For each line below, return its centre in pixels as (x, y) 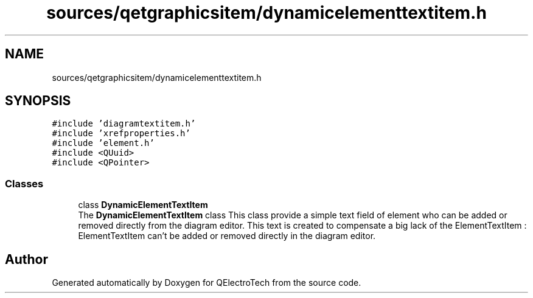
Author (26, 259)
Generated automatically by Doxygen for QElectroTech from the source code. (207, 283)
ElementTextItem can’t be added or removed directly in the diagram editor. (227, 236)
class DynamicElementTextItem (143, 205)
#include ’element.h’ (103, 143)
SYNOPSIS (38, 101)
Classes (24, 183)
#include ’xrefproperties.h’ (121, 133)
